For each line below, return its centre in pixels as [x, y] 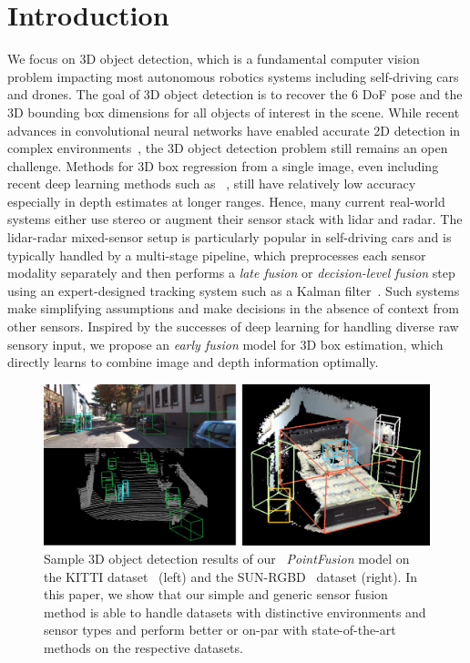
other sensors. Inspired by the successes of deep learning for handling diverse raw [233, 326]
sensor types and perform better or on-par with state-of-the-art [220, 630]
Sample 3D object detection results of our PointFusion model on [227, 559]
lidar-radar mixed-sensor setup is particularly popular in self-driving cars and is [230, 237]
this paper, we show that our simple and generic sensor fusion [216, 594]
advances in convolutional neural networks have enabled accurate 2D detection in [234, 130]
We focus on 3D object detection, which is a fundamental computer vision [214, 59]
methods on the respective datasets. [143, 648]
